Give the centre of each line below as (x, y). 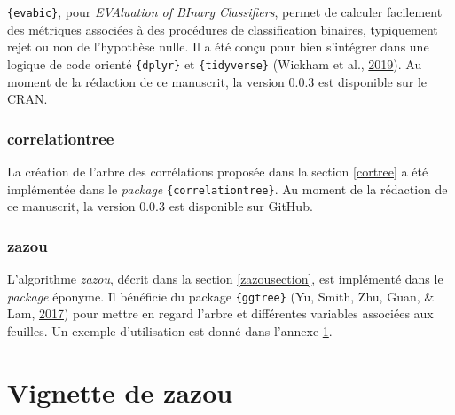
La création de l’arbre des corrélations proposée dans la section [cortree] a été (218, 171)
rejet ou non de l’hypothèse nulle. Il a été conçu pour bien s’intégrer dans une (218, 47)
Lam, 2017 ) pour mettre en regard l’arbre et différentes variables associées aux (220, 313)
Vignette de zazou (120, 392)
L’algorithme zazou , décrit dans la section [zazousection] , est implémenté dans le (225, 278)
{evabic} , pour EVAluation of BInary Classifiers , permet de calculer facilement (225, 12)
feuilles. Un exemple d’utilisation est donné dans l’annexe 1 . (170, 330)
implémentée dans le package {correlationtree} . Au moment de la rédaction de (227, 188)
